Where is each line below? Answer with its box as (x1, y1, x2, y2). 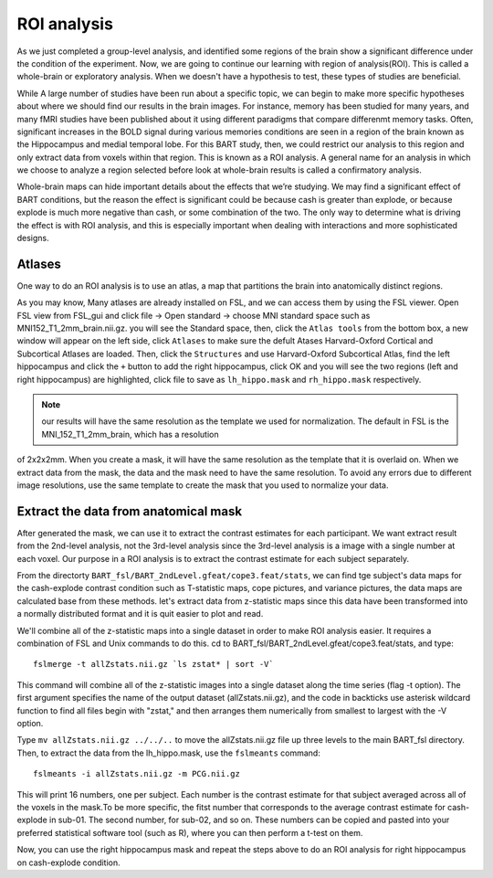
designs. (16, 233, 49, 244)
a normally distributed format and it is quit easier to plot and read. (16, 608, 264, 619)
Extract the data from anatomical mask (16, 503, 242, 519)
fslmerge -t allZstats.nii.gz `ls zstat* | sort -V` (33, 659, 274, 670)
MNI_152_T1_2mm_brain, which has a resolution (41, 428, 219, 439)
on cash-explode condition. (16, 857, 121, 868)
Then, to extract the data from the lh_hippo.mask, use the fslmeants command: (16, 747, 321, 758)
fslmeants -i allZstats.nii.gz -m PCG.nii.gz (33, 768, 241, 779)
